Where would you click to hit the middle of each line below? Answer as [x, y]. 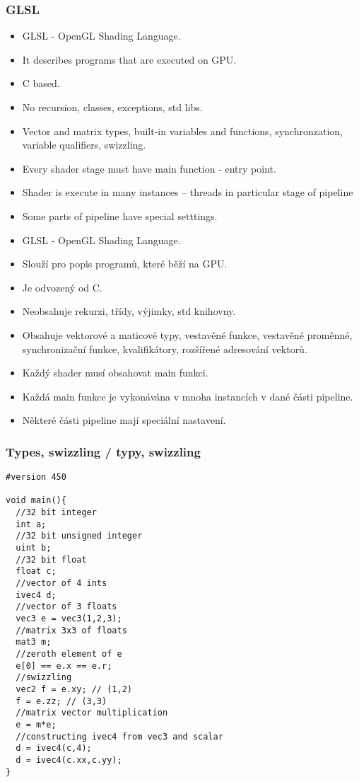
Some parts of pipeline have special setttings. [120, 215]
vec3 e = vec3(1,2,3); [69, 619]
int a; [31, 524]
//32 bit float [51, 559]
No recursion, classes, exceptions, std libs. [112, 107]
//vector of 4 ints [61, 583]
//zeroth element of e [69, 654]
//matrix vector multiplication [92, 713]
